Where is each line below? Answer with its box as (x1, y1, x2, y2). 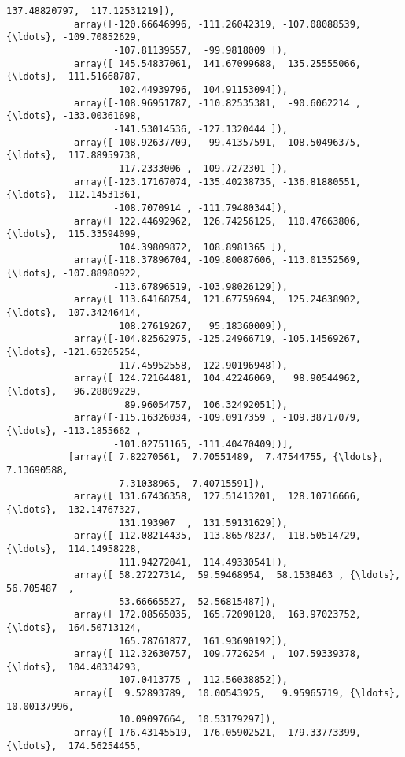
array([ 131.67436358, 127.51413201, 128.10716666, (73, 491, 362, 503)
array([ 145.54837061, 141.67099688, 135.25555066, (73, 58, 362, 69)
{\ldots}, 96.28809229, (6, 386, 142, 398)
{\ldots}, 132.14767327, (6, 503, 142, 515)
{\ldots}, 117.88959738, (6, 150, 142, 161)
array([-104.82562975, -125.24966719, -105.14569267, (73, 333, 362, 345)
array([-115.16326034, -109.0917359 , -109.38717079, (73, 412, 362, 424)
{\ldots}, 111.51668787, (6, 71, 142, 83)
